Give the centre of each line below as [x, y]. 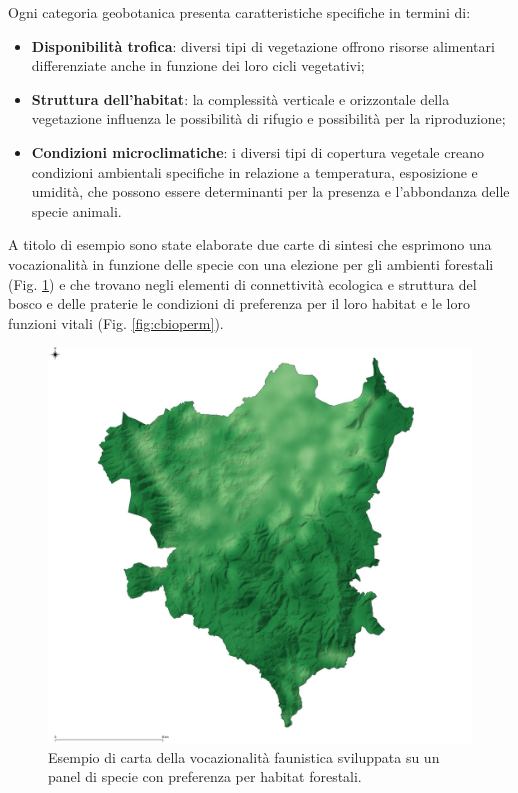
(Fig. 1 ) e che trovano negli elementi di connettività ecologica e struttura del [242, 283]
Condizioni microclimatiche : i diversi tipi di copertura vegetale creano [257, 151]
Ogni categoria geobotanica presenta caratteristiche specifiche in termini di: [239, 12]
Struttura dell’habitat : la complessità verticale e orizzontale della [240, 98]
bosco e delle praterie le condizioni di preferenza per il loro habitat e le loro [239, 303]
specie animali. [76, 210]
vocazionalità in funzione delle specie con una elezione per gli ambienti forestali [251, 263]
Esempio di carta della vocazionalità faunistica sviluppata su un [244, 756]
